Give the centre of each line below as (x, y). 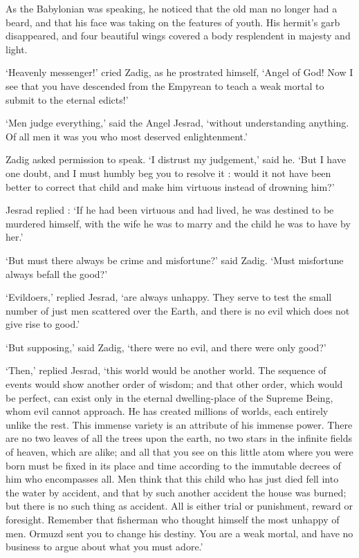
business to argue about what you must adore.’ (104, 547)
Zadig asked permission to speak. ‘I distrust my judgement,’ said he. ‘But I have (176, 159)
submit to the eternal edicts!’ (67, 99)
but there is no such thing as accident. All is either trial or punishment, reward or (179, 506)
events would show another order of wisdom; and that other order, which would (174, 384)
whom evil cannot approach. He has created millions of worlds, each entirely (167, 411)
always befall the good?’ (57, 273)
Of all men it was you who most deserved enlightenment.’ (127, 136)
